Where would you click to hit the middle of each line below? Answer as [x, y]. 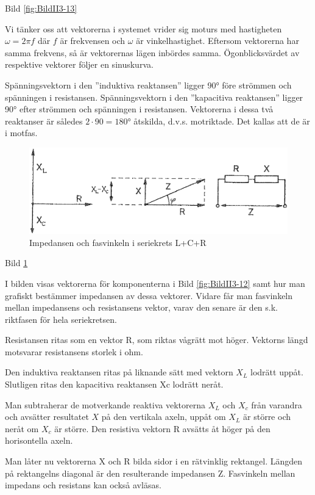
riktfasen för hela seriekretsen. [61, 319]
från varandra [277, 404]
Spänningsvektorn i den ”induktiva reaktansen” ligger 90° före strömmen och [148, 85]
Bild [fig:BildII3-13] [41, 8]
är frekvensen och [93, 41]
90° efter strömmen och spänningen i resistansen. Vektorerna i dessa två [139, 109]
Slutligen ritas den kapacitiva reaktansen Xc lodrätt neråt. [114, 384]
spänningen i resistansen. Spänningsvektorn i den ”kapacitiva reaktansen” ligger [154, 97]
